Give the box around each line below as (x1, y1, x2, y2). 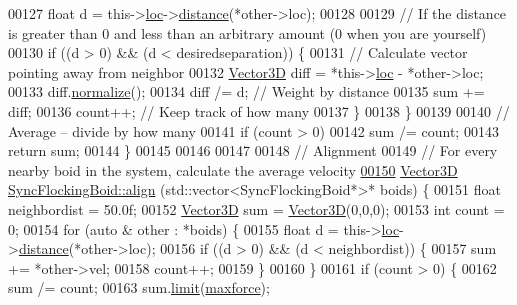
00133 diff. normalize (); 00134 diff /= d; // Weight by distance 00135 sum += (8, 81, 485, 102)
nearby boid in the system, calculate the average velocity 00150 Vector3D (8, 159, 458, 180)
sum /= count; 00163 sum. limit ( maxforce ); (8, 277, 270, 298)
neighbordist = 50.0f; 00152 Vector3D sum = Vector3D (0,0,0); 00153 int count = (8, 198, 505, 219)
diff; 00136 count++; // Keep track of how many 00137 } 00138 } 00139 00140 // (8, 100, 510, 121)
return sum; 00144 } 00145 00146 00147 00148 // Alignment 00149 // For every (8, 140, 498, 161)
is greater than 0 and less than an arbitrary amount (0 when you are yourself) (8, 22, 487, 43)
